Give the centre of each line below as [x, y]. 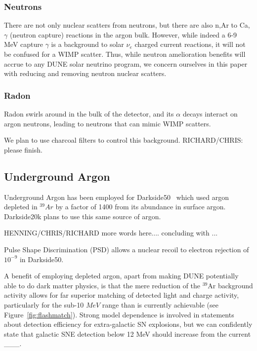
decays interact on [210, 114]
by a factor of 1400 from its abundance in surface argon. [141, 207]
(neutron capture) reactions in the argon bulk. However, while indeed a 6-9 [123, 34]
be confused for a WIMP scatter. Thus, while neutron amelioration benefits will [125, 54]
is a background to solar [87, 44]
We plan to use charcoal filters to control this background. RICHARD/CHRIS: [124, 140]
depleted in [21, 207]
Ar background [230, 285]
